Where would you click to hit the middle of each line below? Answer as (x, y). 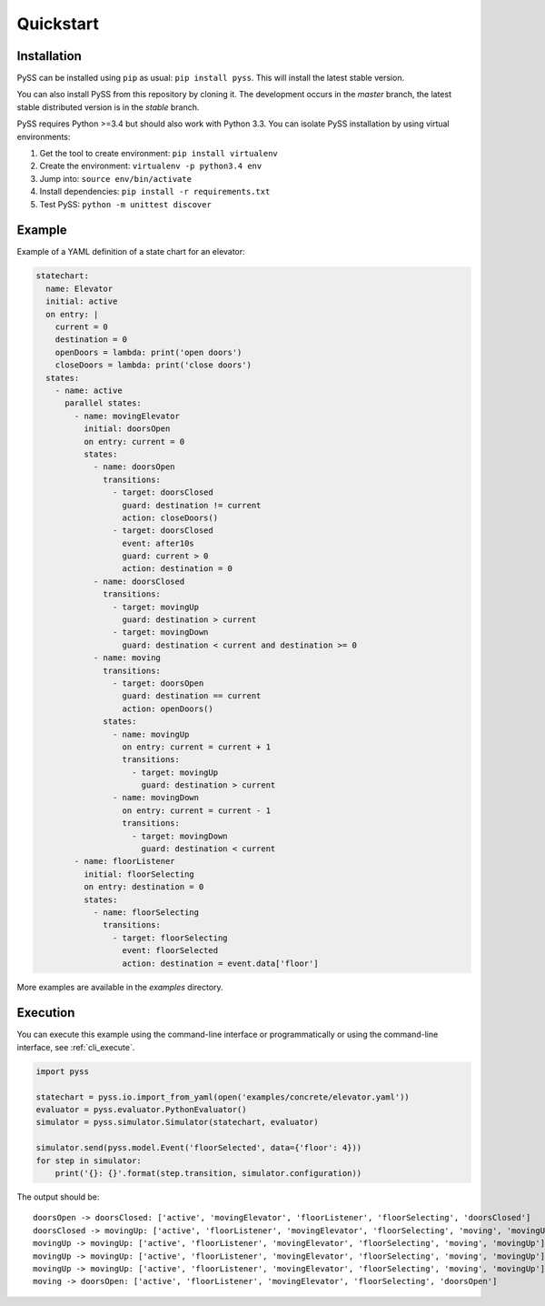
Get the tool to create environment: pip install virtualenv (159, 154)
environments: (44, 136)
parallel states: (104, 403)
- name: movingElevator (127, 416)
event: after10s (158, 543)
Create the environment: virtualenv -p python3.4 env (151, 166)
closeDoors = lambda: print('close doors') (153, 365)
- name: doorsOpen (134, 467)
